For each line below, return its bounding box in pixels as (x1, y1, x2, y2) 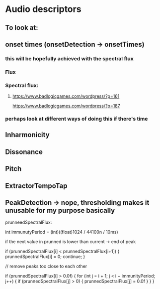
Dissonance (5, 147, 43, 156)
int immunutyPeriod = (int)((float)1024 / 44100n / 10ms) (5, 229, 118, 235)
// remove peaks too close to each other (5, 263, 87, 270)
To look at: (5, 23, 38, 32)
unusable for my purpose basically (5, 206, 115, 215)
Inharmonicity (5, 131, 50, 139)
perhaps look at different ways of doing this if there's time (5, 116, 148, 123)
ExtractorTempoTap (5, 181, 68, 190)
